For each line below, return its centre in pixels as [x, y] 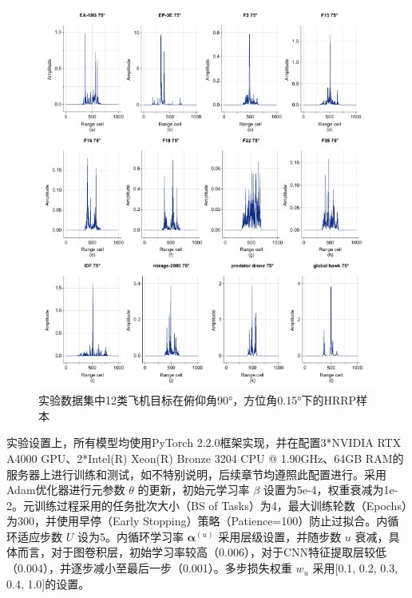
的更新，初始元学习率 [194, 490]
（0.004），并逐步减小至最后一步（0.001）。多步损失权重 [149, 568]
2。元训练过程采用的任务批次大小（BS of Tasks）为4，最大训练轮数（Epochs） [207, 505]
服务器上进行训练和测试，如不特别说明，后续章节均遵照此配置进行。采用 [196, 474]
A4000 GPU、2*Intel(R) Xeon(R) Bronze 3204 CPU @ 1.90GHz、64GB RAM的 [205, 458]
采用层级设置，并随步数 [280, 536]
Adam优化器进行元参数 [66, 490]
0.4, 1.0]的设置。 [48, 583]
